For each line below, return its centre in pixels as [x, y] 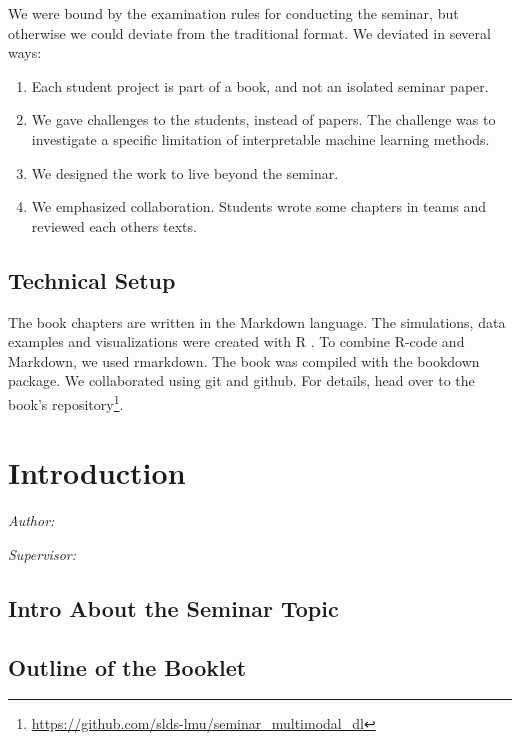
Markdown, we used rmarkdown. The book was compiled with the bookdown [244, 360]
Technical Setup [92, 279]
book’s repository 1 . [66, 402]
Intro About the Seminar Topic [173, 607]
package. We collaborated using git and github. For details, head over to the [241, 380]
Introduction [97, 472]
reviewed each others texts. [114, 225]
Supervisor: [42, 553]
